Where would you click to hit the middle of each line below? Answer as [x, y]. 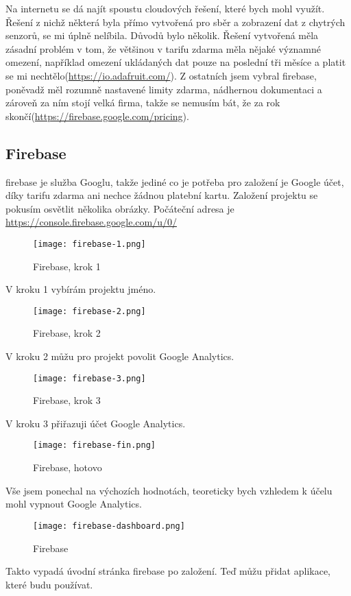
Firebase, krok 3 [67, 400]
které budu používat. [49, 584]
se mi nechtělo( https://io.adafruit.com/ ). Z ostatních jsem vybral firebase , [161, 75]
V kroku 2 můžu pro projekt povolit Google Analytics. [120, 356]
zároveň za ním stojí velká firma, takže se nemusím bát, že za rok [143, 103]
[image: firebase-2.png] [89, 311]
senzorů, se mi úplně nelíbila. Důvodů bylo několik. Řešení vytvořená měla [162, 35]
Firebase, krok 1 [67, 266]
